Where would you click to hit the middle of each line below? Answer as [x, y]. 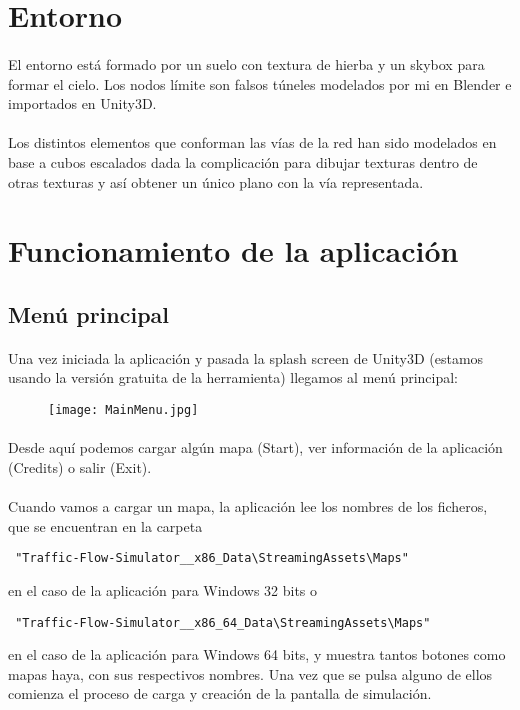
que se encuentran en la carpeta [105, 525]
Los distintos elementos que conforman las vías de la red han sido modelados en [252, 142]
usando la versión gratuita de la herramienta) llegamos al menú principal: [233, 377]
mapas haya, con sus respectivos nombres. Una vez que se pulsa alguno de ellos [250, 673]
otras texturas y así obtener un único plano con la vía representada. [216, 181]
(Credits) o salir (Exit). [80, 466]
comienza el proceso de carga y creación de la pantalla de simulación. [220, 693]
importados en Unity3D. [82, 103]
